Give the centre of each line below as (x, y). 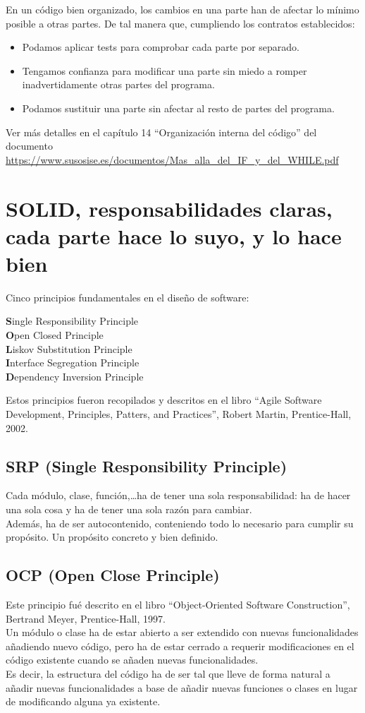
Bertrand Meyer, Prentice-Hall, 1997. (86, 618)
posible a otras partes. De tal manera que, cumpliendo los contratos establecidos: (180, 23)
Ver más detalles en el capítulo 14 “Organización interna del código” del (161, 132)
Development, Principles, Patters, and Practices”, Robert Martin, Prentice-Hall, (179, 414)
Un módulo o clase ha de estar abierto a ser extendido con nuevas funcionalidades (182, 632)
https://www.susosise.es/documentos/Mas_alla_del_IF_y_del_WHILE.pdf (172, 159)
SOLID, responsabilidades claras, (169, 208)
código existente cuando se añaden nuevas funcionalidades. (132, 660)
